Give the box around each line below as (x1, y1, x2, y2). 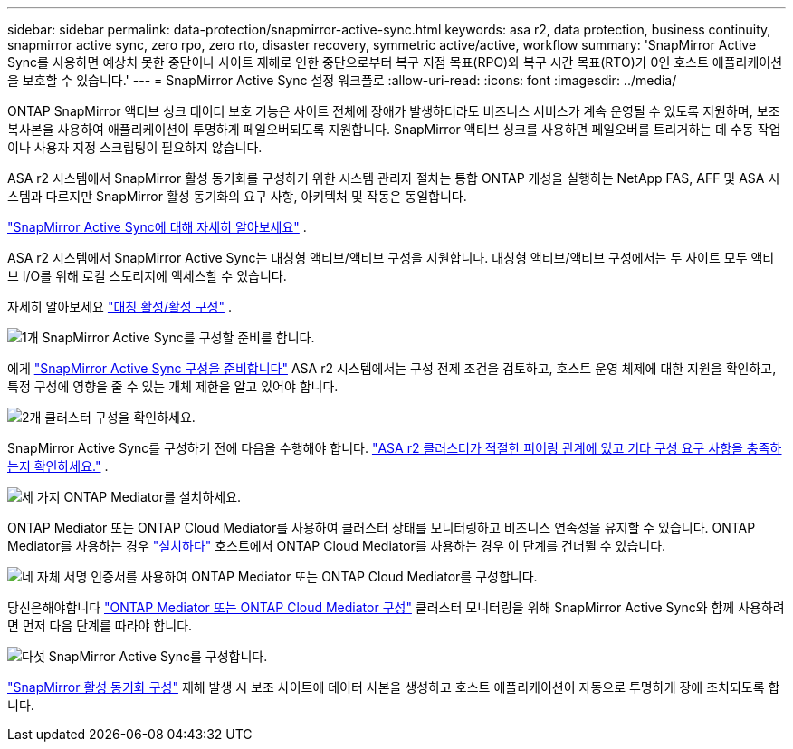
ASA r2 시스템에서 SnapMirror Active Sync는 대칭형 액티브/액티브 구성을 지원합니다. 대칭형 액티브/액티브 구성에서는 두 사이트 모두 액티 (7, 250, 775, 265)
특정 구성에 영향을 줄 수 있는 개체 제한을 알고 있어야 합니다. (7, 379, 339, 394)
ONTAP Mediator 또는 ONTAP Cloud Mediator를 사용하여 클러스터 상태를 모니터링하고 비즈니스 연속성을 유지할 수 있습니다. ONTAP (7, 520, 756, 535)
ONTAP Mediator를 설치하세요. (63, 489, 242, 504)
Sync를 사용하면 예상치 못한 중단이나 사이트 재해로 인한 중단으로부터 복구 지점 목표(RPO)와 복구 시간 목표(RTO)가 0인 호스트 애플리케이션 (7, 54, 783, 70)
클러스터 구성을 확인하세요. (44, 409, 196, 425)
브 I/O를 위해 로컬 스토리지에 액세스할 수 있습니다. (7, 268, 287, 283)
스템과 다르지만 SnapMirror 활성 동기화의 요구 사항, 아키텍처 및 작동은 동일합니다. (7, 188, 467, 204)
